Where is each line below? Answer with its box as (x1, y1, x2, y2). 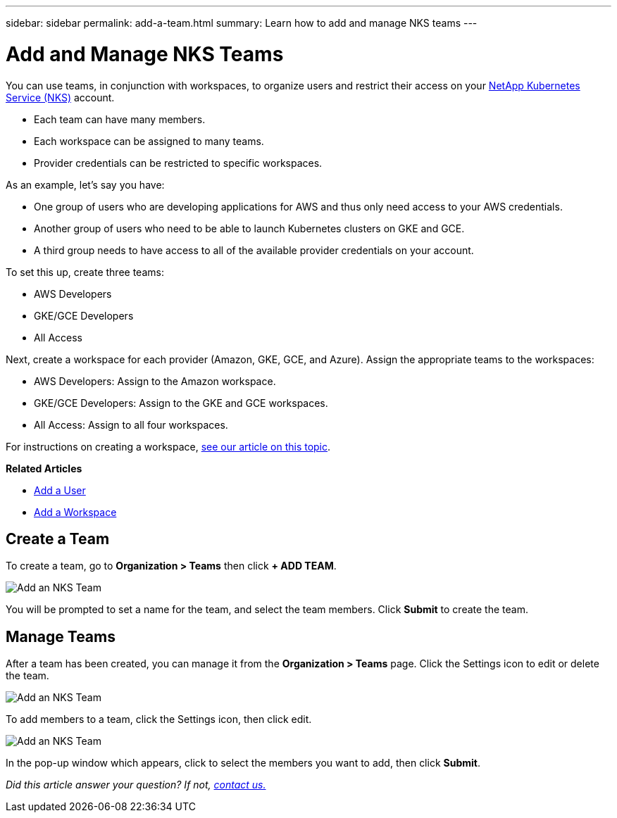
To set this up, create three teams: (6, 265, 164, 278)
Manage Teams (6, 627, 116, 646)
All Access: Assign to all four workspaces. (34, 418, 228, 431)
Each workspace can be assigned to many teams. (34, 134, 264, 147)
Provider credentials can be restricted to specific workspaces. (34, 156, 323, 169)
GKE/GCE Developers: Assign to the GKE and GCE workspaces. (34, 396, 328, 409)
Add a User (34, 484, 86, 496)
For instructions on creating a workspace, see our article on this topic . (6, 440, 331, 453)
